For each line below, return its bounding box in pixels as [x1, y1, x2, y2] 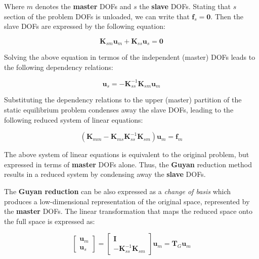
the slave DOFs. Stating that [139, 1, 231, 11]
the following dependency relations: [4, 61, 113, 72]
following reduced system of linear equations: [4, 114, 143, 125]
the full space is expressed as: [4, 215, 95, 226]
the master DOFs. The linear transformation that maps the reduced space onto [4, 206, 252, 216]
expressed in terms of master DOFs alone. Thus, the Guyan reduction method [4, 159, 252, 169]
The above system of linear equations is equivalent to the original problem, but [4, 149, 249, 160]
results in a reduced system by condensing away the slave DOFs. [4, 169, 206, 179]
